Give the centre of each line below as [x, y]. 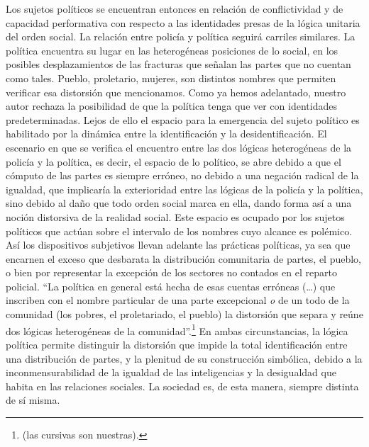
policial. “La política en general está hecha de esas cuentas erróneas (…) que [171, 286]
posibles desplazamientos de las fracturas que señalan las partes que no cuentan [178, 64]
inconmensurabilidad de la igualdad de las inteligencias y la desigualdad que [171, 372]
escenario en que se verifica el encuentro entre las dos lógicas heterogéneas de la [179, 147]
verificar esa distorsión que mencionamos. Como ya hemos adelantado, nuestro [176, 92]
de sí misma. [33, 400]
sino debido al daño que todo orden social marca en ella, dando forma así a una [179, 203]
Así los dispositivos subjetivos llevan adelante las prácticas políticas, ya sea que [178, 245]
